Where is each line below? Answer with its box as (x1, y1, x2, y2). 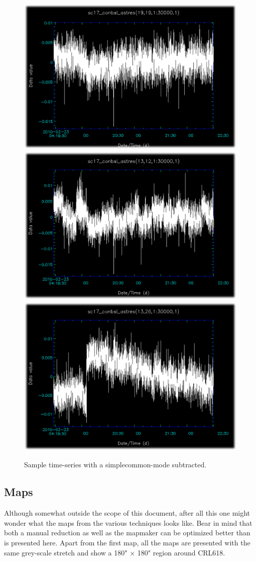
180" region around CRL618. (137, 547, 225, 557)
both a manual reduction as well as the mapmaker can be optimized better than (4, 527, 250, 538)
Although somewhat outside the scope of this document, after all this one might (4, 508, 250, 518)
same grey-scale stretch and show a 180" (4, 547, 127, 557)
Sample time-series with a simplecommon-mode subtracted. (24, 459, 207, 470)
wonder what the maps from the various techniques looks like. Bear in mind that (4, 517, 252, 528)
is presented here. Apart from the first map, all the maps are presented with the (4, 537, 250, 548)
